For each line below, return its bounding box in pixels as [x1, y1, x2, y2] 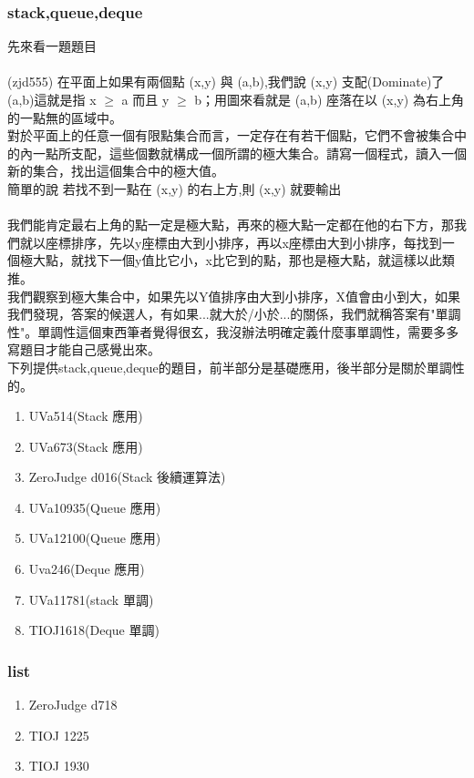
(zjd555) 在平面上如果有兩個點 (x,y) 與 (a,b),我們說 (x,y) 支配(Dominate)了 [7, 72, 445, 91]
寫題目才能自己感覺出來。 [7, 340, 160, 359]
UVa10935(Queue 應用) [28, 497, 161, 517]
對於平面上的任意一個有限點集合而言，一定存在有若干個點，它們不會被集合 [7, 126, 454, 145]
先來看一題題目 [7, 36, 97, 56]
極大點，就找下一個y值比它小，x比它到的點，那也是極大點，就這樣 [19, 251, 417, 270]
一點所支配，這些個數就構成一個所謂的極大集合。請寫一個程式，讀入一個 [32, 143, 467, 162]
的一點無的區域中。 [7, 107, 122, 127]
